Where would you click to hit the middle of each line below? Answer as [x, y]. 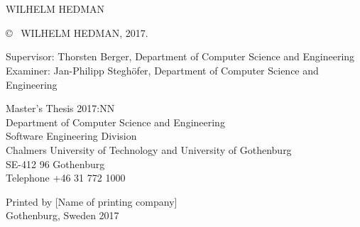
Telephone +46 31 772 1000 [66, 178]
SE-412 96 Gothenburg [55, 164]
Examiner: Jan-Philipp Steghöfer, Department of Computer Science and [162, 70]
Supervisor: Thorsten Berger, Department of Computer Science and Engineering [180, 56]
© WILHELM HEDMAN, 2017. [77, 32]
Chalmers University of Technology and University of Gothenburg [149, 149]
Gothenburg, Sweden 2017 [62, 215]
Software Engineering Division [71, 136]
